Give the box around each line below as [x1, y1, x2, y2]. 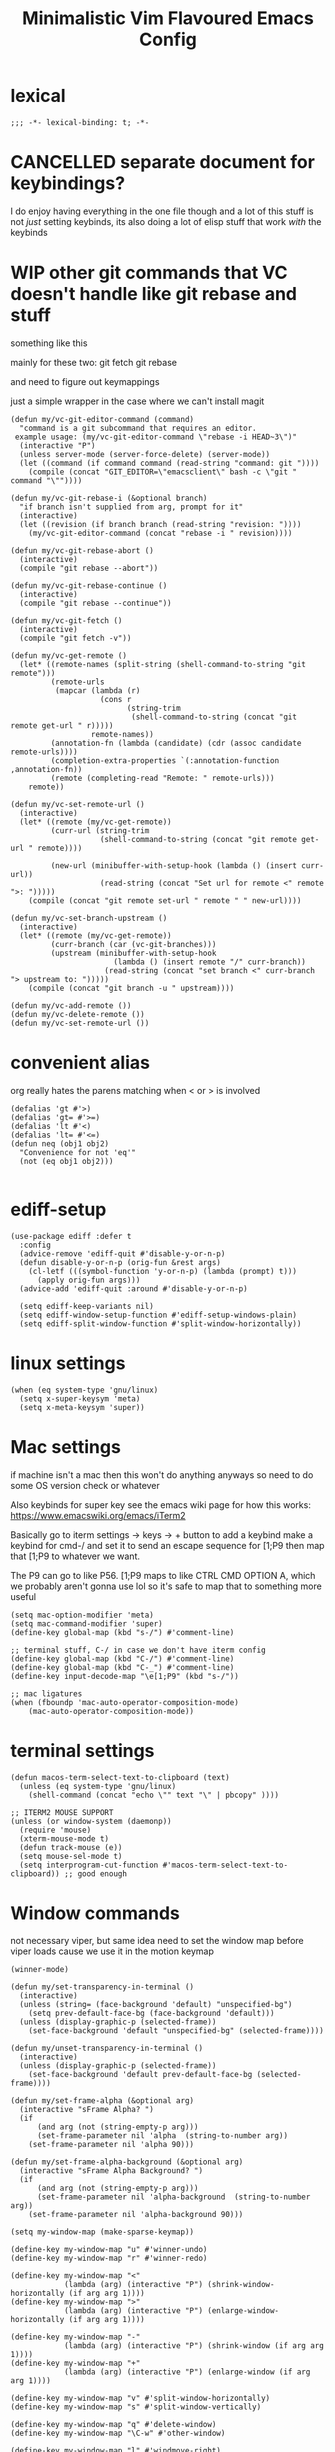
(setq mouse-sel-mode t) [19, 1851, 123, 1861]
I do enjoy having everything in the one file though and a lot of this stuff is [10, 205, 314, 217]
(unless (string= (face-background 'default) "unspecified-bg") [19, 2000, 293, 2010]
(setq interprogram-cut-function [19, 1860, 159, 1870]
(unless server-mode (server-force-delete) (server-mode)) [19, 449, 271, 459]
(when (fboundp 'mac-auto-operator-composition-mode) [10, 1697, 240, 1707]
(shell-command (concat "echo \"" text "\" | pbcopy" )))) [28, 1790, 280, 1800]
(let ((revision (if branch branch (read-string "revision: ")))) [19, 519, 302, 529]
